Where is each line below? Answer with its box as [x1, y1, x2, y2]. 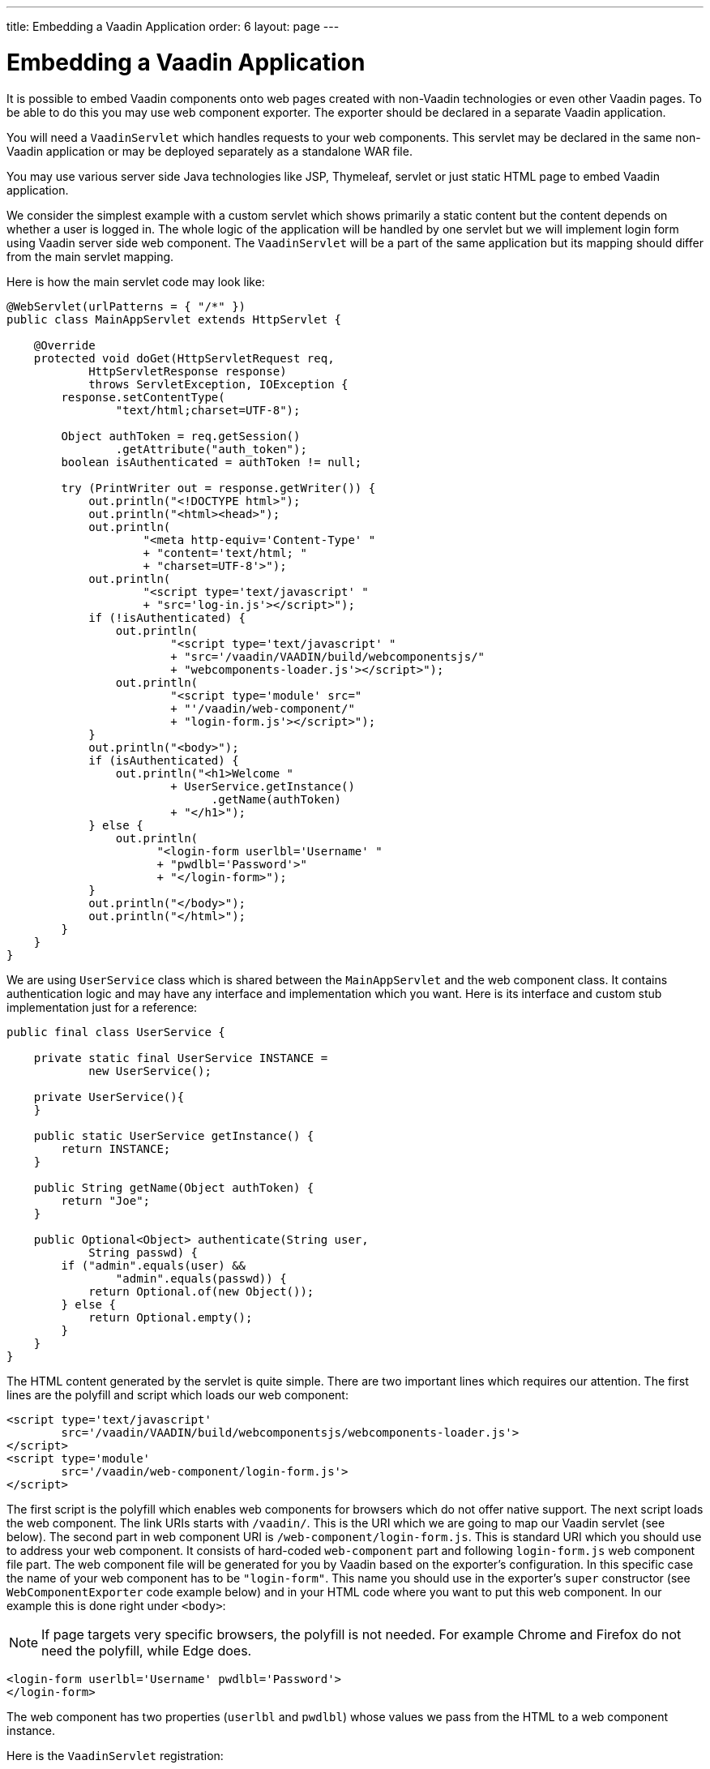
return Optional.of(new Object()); [88, 1284, 314, 1298]
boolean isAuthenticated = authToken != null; [61, 455, 362, 469]
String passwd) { [88, 1245, 199, 1259]
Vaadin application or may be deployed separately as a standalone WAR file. [6, 143, 413, 158]
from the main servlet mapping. [6, 249, 174, 263]
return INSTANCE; [61, 1141, 171, 1155]
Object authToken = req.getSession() [61, 429, 301, 443]
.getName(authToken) [211, 792, 342, 806]
